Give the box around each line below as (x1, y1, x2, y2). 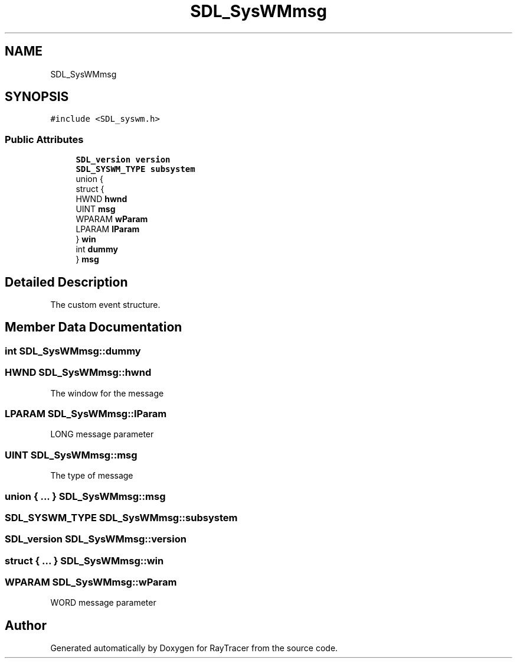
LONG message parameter (50, 429, 154, 440)
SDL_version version (76, 155, 171, 165)
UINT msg (76, 204, 116, 214)
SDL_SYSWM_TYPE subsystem (76, 164, 195, 174)
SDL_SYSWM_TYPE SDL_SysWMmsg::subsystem (5, 511, 238, 524)
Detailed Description (5, 274, 128, 290)
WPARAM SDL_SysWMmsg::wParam (5, 576, 177, 588)
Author (5, 617, 47, 633)
